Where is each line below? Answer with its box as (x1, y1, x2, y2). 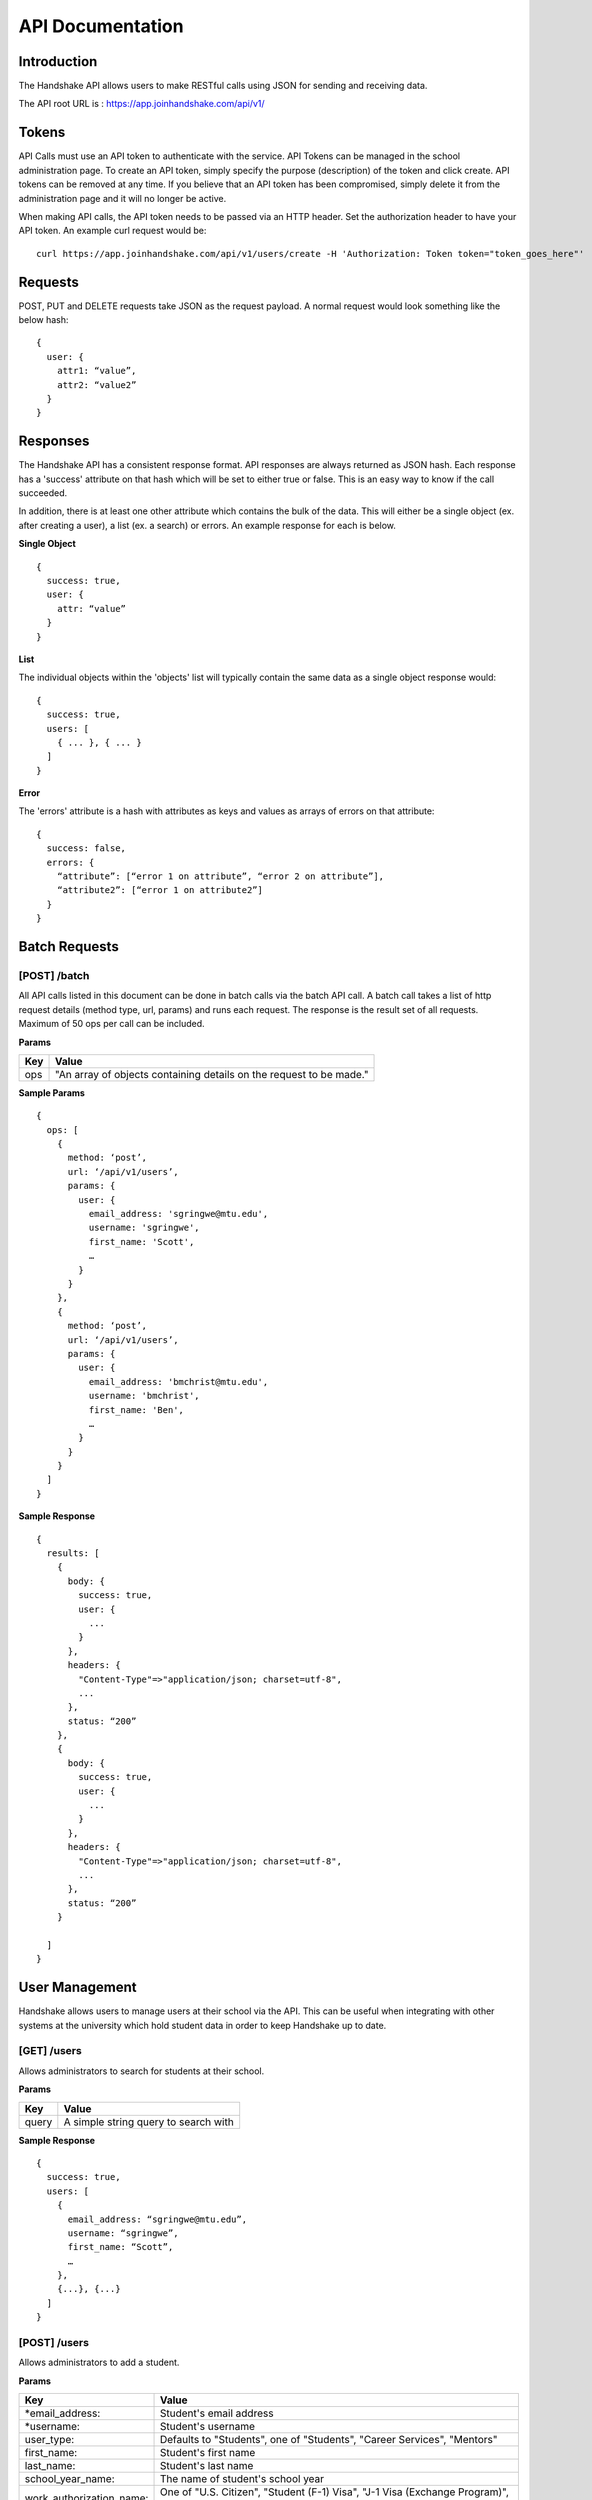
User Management (18, 1979, 137, 1996)
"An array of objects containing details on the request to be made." (54, 1067, 369, 1081)
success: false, (46, 843, 127, 854)
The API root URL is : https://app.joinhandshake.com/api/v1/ (18, 98, 265, 110)
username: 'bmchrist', (88, 1390, 200, 1402)
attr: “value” (56, 603, 127, 614)
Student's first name (159, 2446, 256, 2460)
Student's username (159, 2420, 255, 2434)
